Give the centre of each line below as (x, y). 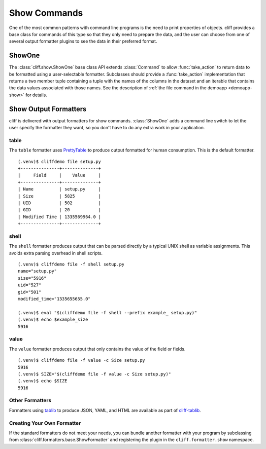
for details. (36, 95)
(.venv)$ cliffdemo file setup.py (59, 161)
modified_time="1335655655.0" (54, 299)
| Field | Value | (59, 175)
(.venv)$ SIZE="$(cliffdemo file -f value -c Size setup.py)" (95, 374)
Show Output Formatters (48, 109)
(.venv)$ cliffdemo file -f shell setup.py (71, 264)
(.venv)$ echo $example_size (53, 320)
